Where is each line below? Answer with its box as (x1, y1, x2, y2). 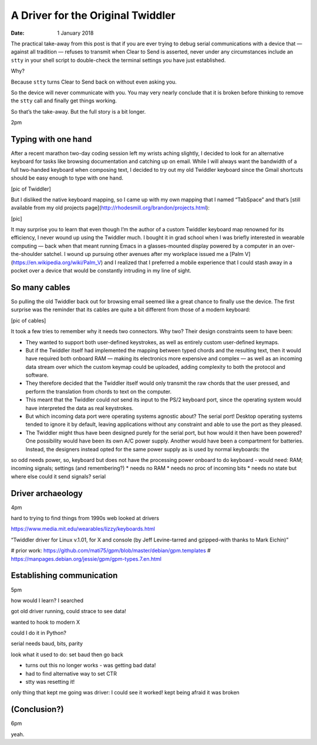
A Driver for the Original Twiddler (11, 9, 176, 22)
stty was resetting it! (25, 679, 75, 686)
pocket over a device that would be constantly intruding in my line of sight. (11, 267, 192, 274)
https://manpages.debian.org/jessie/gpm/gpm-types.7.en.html (11, 555, 161, 562)
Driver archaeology (11, 488, 83, 498)
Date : (11, 29, 25, 36)
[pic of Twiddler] (11, 185, 51, 192)
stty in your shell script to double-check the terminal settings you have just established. (11, 56, 226, 64)
